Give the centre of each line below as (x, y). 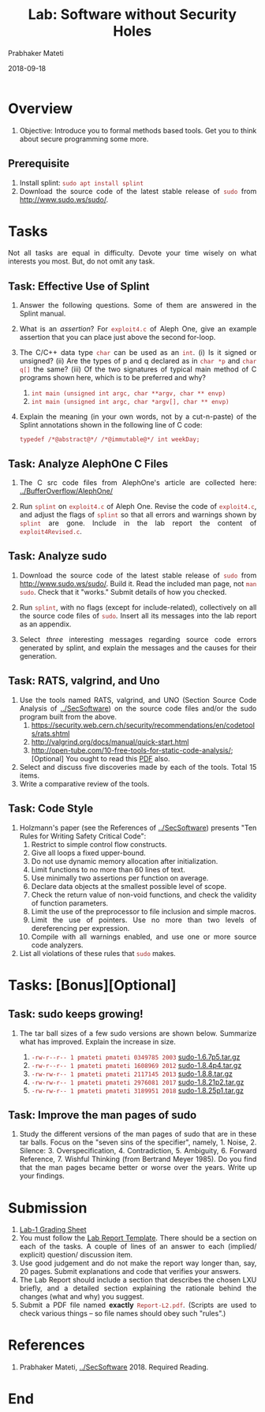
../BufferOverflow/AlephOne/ (66, 491)
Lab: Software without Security (132, 15)
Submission (48, 1208)
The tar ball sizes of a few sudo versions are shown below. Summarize (138, 1033)
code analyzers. (57, 945)
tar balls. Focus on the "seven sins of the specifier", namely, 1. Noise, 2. (138, 1142)
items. (30, 775)
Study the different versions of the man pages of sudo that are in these (138, 1134)
